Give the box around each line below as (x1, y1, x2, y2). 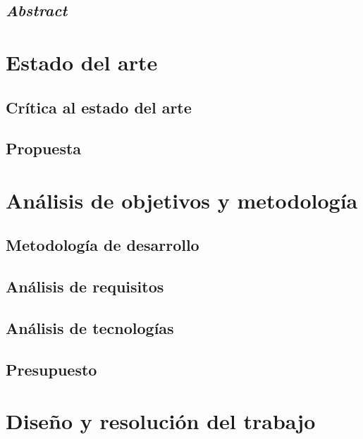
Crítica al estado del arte (6, 96, 192, 118)
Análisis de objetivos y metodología (6, 185, 358, 214)
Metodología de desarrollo (6, 234, 199, 256)
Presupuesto (6, 358, 97, 380)
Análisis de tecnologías (6, 317, 174, 339)
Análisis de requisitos (6, 276, 164, 297)
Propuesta (6, 137, 82, 159)
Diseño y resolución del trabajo (6, 407, 316, 435)
